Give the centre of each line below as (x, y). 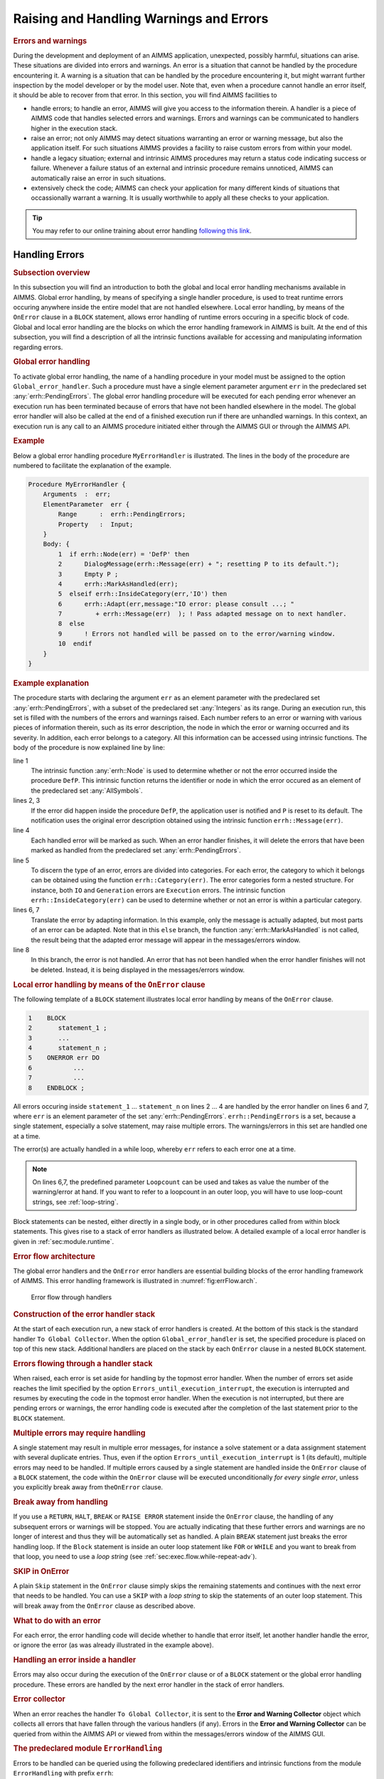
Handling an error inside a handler (75, 1660)
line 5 (21, 860)
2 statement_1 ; (68, 1028)
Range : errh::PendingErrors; (122, 514)
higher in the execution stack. (74, 128)
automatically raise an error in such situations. (98, 178)
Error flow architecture (54, 1256)
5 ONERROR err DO (64, 1058)
